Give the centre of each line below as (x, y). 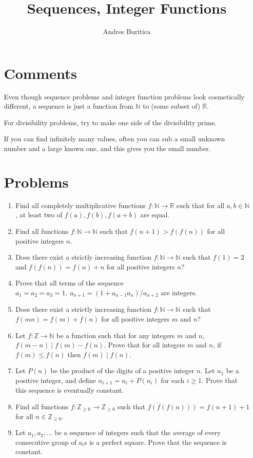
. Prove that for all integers (145, 345)
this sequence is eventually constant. (69, 390)
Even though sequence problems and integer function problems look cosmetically (124, 96)
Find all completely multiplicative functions (80, 205)
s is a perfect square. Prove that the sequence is (156, 442)
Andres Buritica (127, 31)
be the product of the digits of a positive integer (122, 371)
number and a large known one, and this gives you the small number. (107, 148)
